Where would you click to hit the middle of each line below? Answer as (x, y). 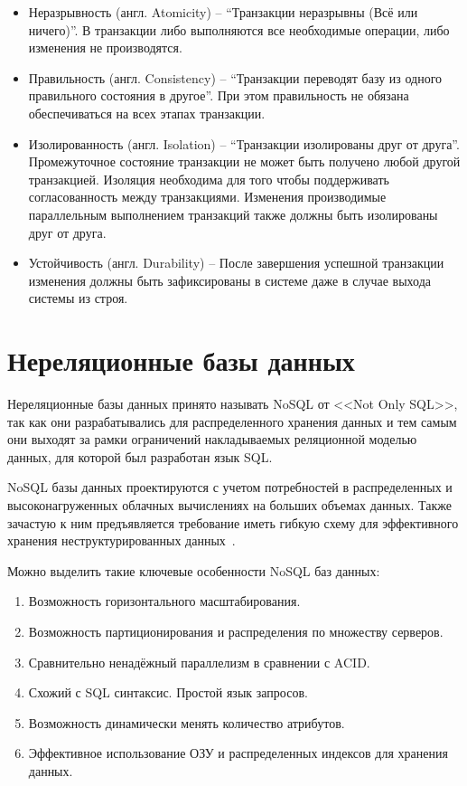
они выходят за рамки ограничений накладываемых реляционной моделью (212, 439)
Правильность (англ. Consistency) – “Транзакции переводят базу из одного (235, 77)
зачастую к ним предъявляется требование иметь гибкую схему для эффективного (233, 522)
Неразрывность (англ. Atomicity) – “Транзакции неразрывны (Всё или (223, 12)
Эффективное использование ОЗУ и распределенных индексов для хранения (238, 753)
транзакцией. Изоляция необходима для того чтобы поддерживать (209, 179)
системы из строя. (78, 298)
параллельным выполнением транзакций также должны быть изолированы (233, 214)
